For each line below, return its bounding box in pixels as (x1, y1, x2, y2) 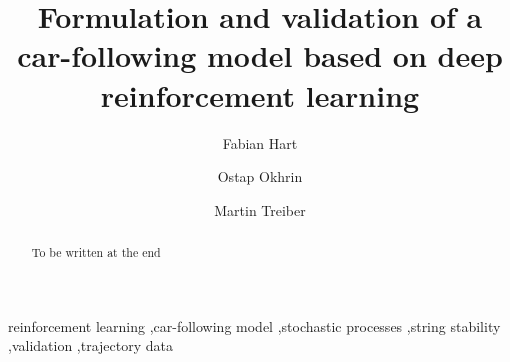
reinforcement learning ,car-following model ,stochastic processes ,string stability (8, 315, 501, 336)
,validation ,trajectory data (8, 335, 174, 356)
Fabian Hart (222, 132, 298, 153)
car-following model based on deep (17, 35, 503, 76)
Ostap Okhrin (217, 166, 303, 187)
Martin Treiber (214, 199, 306, 220)
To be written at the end (31, 244, 161, 261)
